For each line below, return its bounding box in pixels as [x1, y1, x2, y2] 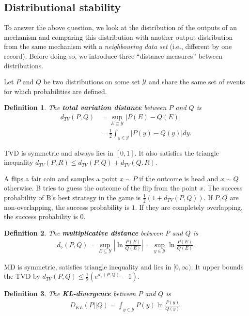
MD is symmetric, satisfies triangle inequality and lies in [4, 261, 171, 271]
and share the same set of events [148, 77, 245, 87]
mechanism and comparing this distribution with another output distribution [4, 32, 233, 42]
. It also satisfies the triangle [134, 147, 219, 158]
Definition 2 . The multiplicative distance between [4, 227, 163, 237]
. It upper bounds [191, 261, 244, 271]
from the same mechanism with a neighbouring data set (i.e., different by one [4, 41, 232, 51]
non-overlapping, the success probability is [4, 202, 130, 212]
